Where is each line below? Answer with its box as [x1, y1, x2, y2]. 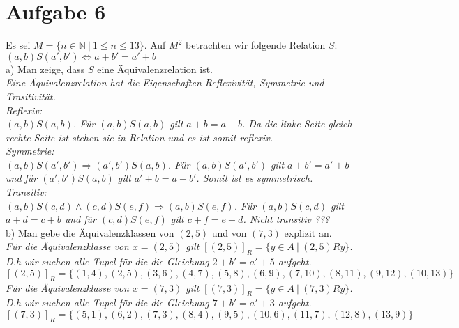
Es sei [6, 38, 31, 52]
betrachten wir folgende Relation [186, 38, 326, 52]
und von [211, 225, 247, 240]
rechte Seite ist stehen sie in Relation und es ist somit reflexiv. [6, 130, 273, 144]
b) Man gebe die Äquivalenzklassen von [6, 225, 174, 240]
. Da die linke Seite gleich [242, 116, 352, 131]
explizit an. [284, 225, 332, 240]
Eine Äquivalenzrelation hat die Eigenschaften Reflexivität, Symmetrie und [6, 75, 324, 90]
